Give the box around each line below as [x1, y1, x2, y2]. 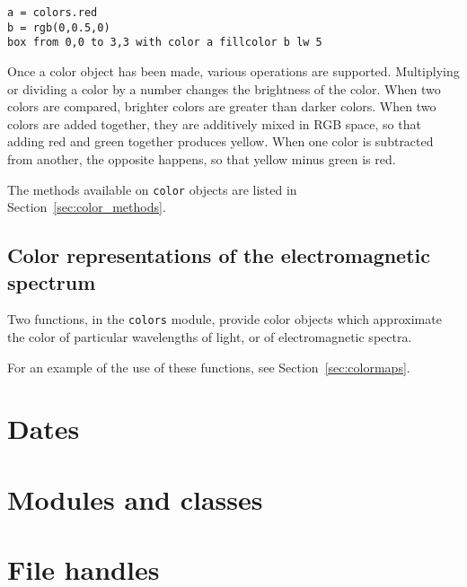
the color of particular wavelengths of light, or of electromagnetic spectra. [7, 328, 412, 346]
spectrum [7, 267, 96, 295]
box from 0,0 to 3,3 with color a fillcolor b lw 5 [7, 36, 322, 49]
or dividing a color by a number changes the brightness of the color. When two [7, 79, 441, 98]
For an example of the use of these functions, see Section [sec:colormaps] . [7, 357, 410, 376]
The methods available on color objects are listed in [7, 180, 297, 198]
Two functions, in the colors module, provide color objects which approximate [7, 310, 442, 329]
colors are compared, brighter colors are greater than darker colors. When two [7, 97, 436, 116]
